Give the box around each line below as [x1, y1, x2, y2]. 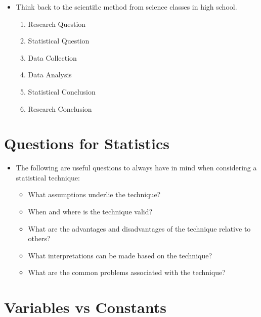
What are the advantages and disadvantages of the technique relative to [28, 223, 251, 234]
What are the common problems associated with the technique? [28, 267, 226, 278]
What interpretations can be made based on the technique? [28, 250, 212, 260]
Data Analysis [28, 69, 72, 80]
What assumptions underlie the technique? [28, 189, 161, 200]
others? [28, 233, 51, 244]
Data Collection [28, 52, 77, 63]
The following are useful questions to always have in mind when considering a [16, 162, 257, 173]
